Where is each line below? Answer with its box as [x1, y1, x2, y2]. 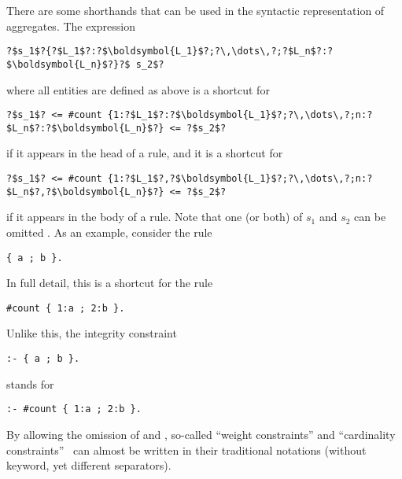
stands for [6, 375, 54, 392]
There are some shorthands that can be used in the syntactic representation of [6, 2, 385, 18]
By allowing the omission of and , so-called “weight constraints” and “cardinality [6, 426, 396, 442]
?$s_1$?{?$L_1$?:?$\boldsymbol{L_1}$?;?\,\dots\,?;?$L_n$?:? [6, 46, 334, 57]
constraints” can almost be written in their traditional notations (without [6, 441, 367, 458]
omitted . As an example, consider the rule [6, 223, 212, 240]
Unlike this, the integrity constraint [6, 325, 177, 341]
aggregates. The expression [6, 17, 136, 34]
